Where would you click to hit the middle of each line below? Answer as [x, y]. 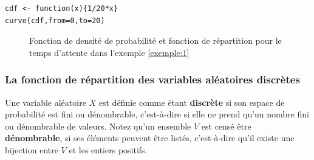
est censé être [226, 126]
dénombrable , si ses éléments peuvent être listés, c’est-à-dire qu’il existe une [150, 138]
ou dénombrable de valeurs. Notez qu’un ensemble [98, 126]
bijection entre [32, 149]
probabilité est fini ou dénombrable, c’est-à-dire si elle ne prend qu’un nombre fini [157, 114]
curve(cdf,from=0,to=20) [55, 20]
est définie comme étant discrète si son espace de [192, 102]
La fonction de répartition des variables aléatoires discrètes [152, 79]
